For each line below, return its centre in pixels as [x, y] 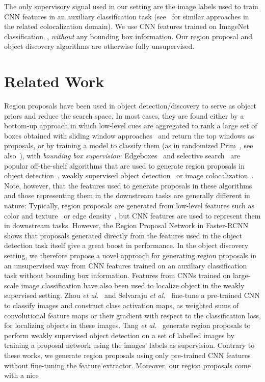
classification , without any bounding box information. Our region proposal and [128, 36]
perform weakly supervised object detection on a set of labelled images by [119, 335]
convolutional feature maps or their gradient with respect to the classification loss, [132, 315]
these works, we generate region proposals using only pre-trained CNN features [127, 355]
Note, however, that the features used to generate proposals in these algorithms [128, 185]
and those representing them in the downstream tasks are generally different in [127, 195]
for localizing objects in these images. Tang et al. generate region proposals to [127, 325]
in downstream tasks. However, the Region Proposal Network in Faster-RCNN [126, 225]
